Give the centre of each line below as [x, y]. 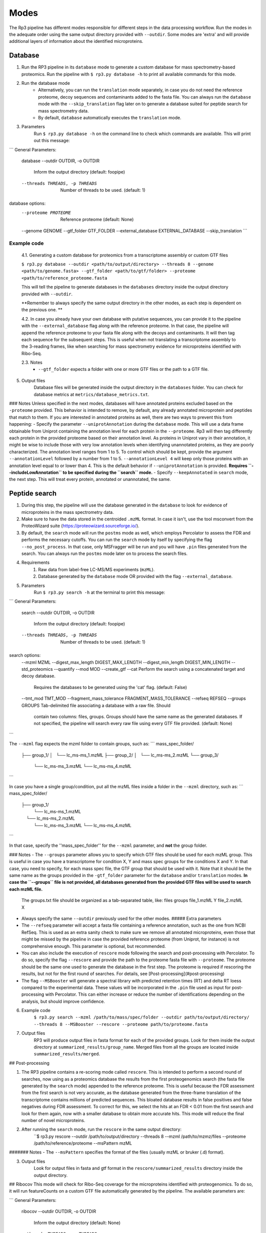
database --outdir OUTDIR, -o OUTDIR [60, 161]
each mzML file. [26, 889]
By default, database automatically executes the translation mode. [110, 117]
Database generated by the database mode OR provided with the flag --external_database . [135, 577]
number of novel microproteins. [53, 1120]
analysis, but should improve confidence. [63, 1001]
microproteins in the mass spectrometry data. [68, 512]
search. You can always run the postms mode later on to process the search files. [104, 553]
